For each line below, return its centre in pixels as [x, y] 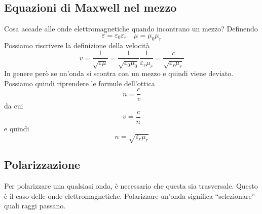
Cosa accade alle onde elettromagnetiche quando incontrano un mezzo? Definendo [131, 29]
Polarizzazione [42, 165]
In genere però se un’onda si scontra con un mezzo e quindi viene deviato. [119, 73]
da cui [14, 106]
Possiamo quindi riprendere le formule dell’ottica [80, 83]
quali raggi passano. [35, 206]
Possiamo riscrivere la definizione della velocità [77, 45]
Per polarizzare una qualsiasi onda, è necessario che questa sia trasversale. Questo [131, 186]
